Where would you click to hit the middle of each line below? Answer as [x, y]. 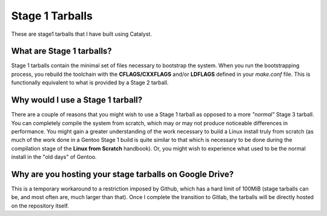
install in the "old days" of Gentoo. [54, 157]
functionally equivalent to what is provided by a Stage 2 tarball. [90, 83]
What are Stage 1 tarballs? [61, 51]
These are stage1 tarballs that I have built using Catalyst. [82, 34]
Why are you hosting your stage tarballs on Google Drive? [123, 174]
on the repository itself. [40, 206]
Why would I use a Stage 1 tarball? [77, 100]
